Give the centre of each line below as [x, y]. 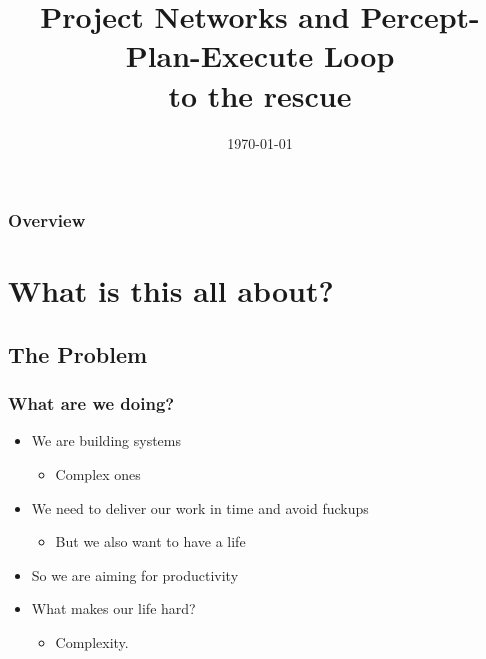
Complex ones [98, 473]
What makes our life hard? [113, 608]
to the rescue [260, 94]
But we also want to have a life [150, 541]
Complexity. [92, 641]
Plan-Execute [219, 55]
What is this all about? [171, 290]
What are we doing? [91, 403]
